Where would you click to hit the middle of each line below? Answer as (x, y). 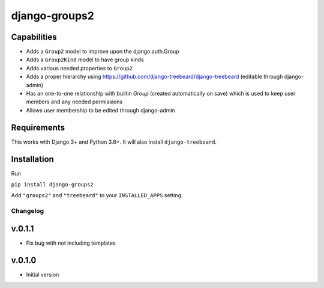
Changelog (28, 211)
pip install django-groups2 (52, 184)
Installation (32, 159)
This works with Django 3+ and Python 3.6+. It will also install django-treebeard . (114, 142)
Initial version (43, 274)
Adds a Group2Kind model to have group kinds (85, 60)
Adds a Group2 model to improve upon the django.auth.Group (103, 52)
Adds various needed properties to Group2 (79, 68)
